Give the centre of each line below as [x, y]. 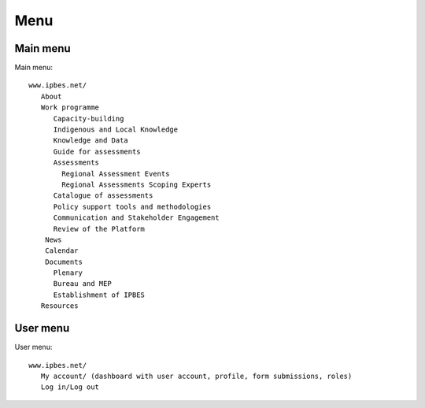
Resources [59, 306]
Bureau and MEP [82, 284]
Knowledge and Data [91, 141]
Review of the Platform [99, 229]
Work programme [70, 108]
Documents [63, 261]
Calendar [61, 251]
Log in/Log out [70, 387]
